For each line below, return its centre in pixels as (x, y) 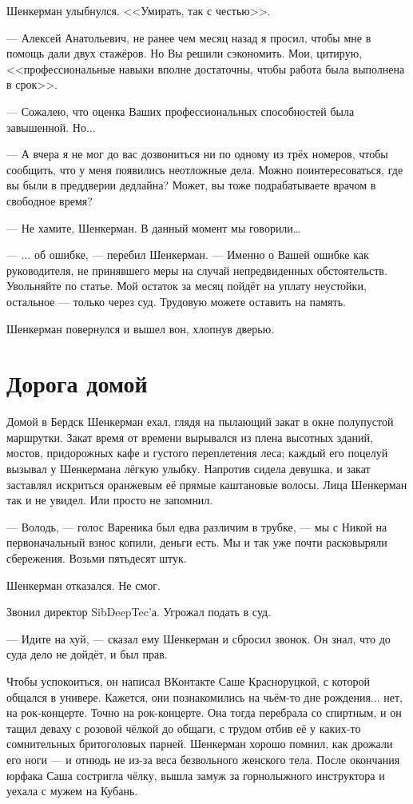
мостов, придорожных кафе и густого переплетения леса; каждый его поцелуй (197, 453)
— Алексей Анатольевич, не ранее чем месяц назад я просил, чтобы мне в (189, 37)
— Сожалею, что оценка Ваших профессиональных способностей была (181, 111)
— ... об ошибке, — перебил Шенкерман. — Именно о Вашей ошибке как (188, 255)
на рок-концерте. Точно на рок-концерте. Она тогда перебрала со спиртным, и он (204, 712)
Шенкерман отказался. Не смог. (83, 585)
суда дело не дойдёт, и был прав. (87, 654)
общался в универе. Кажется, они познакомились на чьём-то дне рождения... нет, (205, 697)
